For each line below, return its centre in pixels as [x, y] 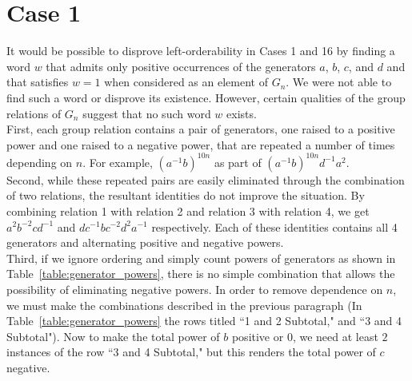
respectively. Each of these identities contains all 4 [274, 226]
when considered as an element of [186, 82]
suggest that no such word [147, 113]
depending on [40, 162]
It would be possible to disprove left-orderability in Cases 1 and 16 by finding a [201, 51]
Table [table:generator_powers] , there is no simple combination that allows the [201, 274]
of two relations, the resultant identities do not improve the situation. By [186, 195]
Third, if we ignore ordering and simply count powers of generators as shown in [201, 258]
